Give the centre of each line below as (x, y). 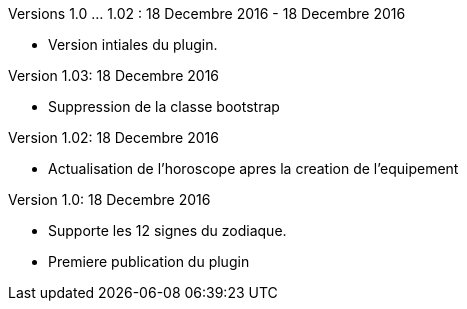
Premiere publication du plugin (149, 261)
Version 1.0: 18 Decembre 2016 (109, 199)
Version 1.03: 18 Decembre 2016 (114, 75)
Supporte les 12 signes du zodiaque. (167, 230)
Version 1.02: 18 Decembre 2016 (113, 137)
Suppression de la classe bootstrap (164, 106)
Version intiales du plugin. (133, 44)
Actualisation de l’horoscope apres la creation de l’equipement (253, 168)
